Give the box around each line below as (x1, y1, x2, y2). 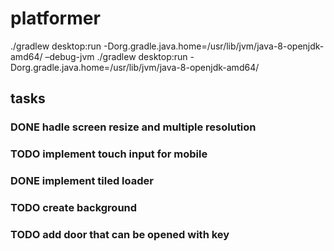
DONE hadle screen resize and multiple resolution (10, 120, 257, 134)
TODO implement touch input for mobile (10, 147, 208, 161)
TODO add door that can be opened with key (10, 227, 230, 241)
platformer (10, 7, 101, 30)
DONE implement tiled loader (10, 174, 154, 188)
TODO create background (10, 201, 138, 215)
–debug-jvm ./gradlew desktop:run (44, 50, 188, 62)
